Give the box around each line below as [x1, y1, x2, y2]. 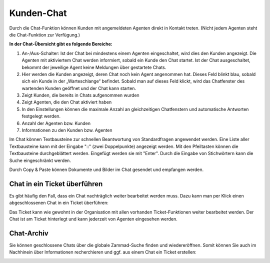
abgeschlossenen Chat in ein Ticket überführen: [9, 200, 108, 206]
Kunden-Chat [9, 7, 67, 18]
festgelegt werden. [21, 113, 61, 119]
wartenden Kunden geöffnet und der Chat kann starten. [21, 85, 136, 91]
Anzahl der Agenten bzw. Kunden [21, 120, 91, 126]
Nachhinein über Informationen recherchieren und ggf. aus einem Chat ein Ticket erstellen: [9, 249, 197, 255]
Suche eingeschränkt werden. [9, 157, 71, 163]
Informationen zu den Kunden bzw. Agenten [21, 127, 112, 133]
